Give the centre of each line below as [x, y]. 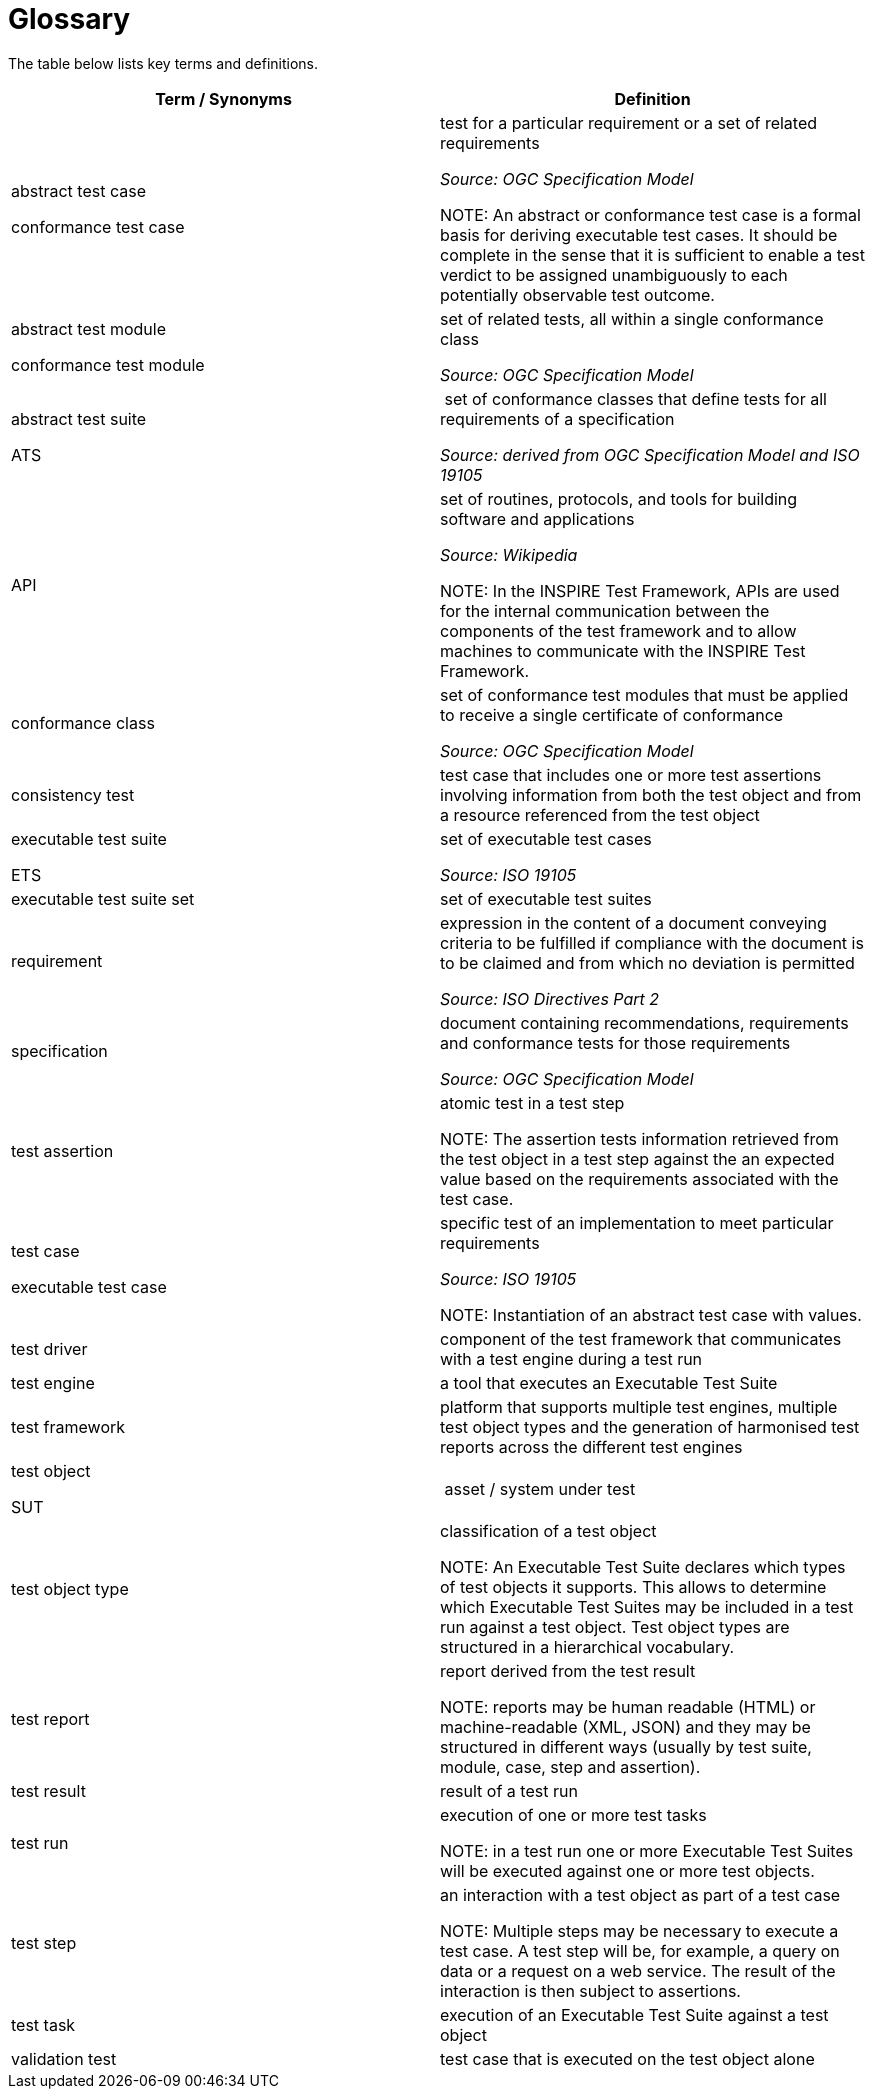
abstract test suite [79, 418]
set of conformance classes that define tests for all [635, 398]
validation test [64, 2058]
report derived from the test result [568, 1670]
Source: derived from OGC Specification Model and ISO [650, 454]
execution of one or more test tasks [573, 1814]
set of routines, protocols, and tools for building [619, 498]
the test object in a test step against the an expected [637, 1158]
